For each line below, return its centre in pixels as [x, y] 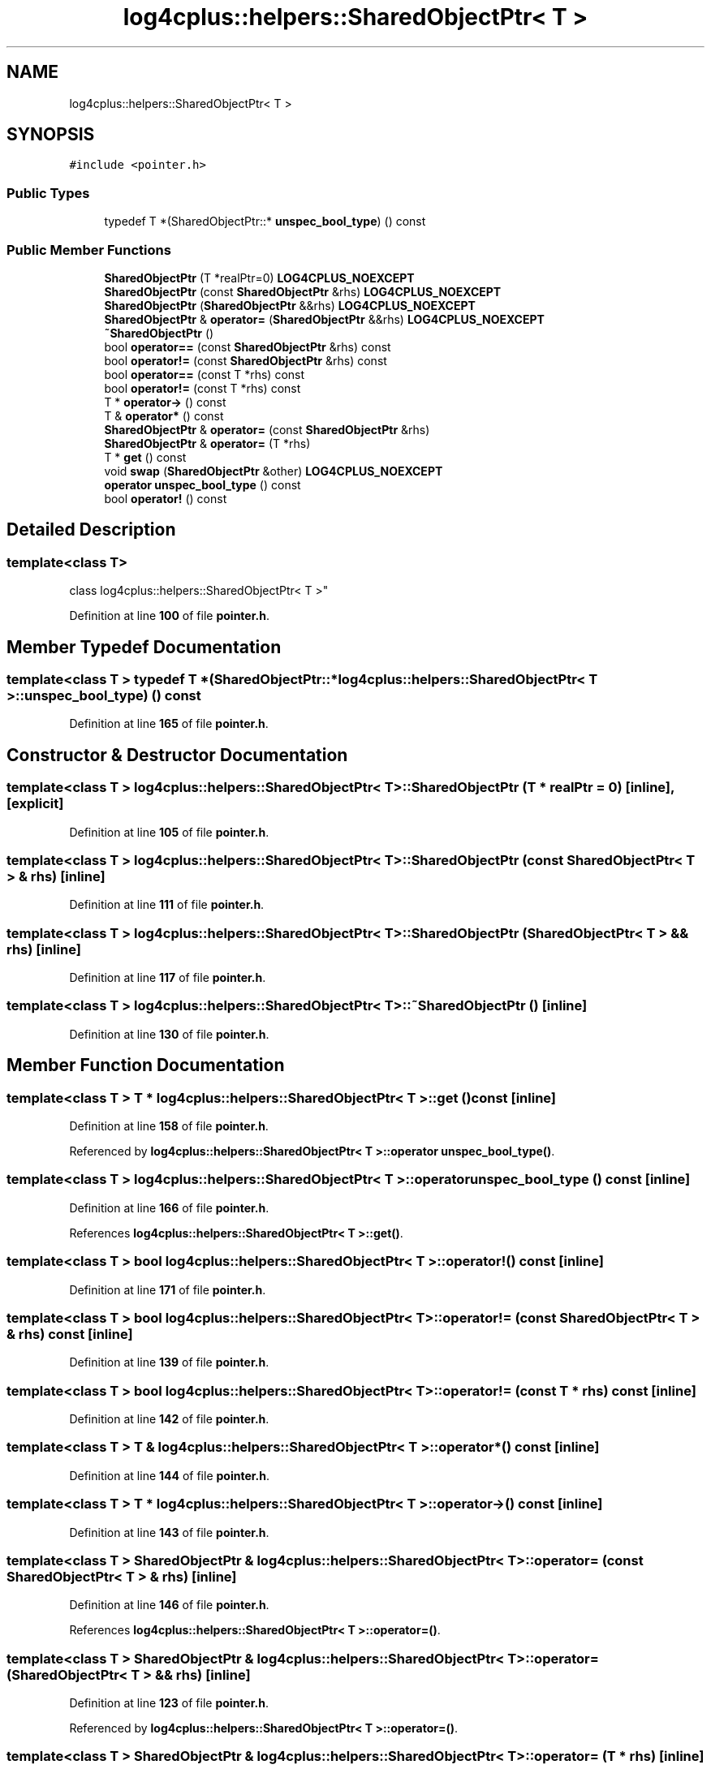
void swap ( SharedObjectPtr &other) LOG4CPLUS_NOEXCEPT [274, 471]
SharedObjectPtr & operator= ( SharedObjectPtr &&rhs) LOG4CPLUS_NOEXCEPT [324, 319]
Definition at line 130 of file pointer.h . [169, 1034]
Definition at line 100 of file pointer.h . [169, 616]
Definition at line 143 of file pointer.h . [169, 1532]
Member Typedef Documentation [144, 647]
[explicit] [35, 804]
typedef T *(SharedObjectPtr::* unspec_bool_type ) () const [265, 222]
